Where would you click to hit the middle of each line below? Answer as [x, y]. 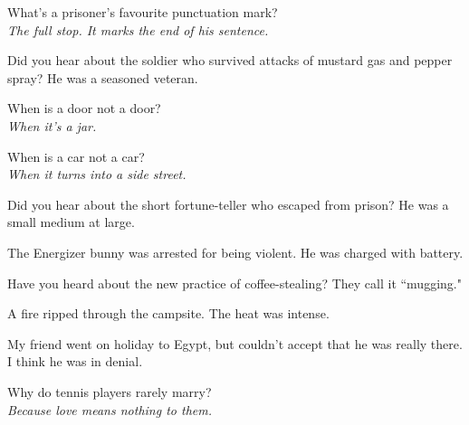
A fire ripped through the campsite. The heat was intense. [168, 313]
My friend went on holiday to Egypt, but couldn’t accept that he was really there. [235, 343]
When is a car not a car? [76, 156]
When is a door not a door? [84, 108]
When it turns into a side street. [97, 174]
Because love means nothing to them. [110, 409]
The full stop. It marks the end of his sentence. [138, 29]
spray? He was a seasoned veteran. [103, 77]
